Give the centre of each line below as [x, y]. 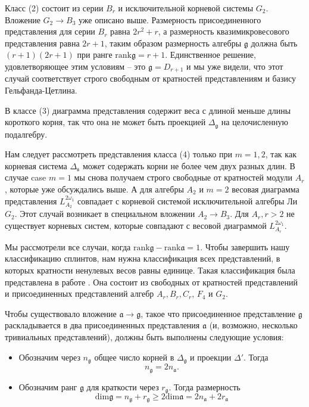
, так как [281, 154]
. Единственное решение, [210, 55]
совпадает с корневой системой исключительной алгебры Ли [188, 201]
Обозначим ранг [48, 386]
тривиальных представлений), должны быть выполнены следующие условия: [144, 337]
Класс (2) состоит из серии [54, 8]
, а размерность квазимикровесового [224, 31]
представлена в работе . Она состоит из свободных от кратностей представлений [151, 282]
